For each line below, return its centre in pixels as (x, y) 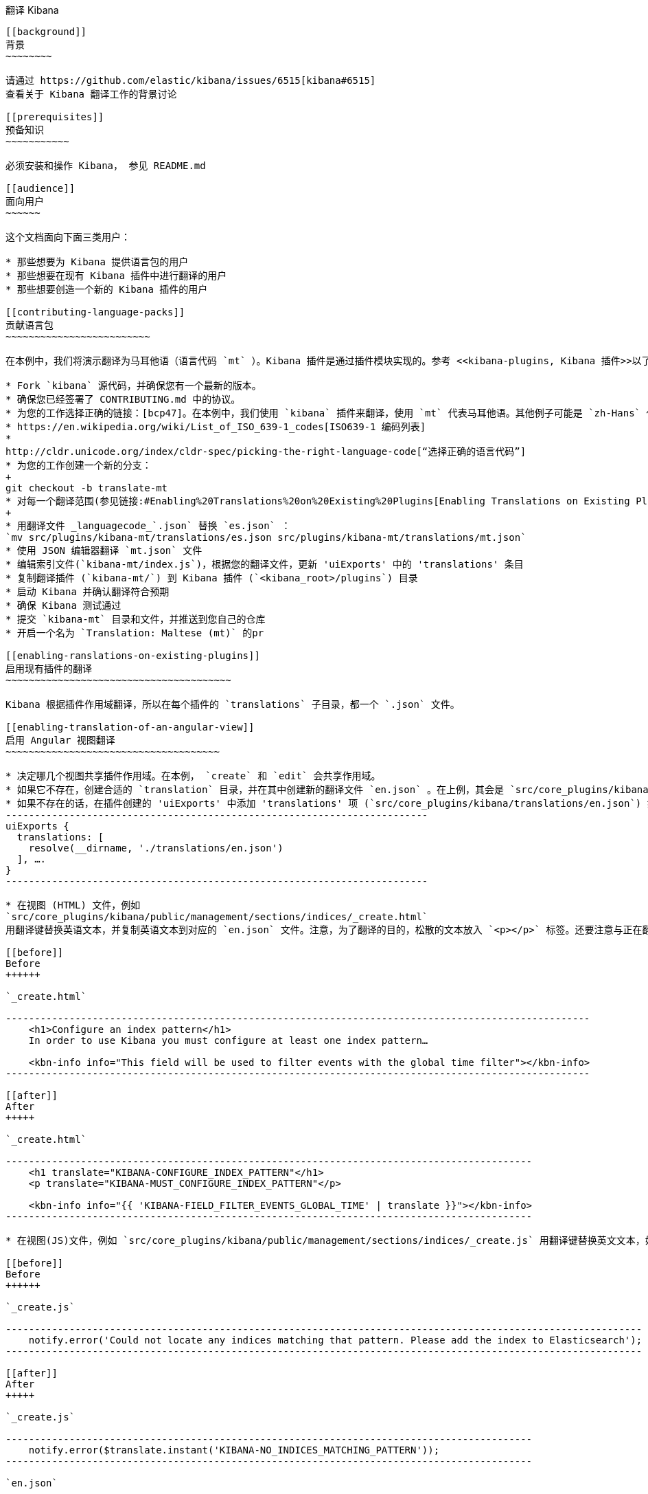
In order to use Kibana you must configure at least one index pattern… (228, 1040)
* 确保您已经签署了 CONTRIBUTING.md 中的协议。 (123, 399)
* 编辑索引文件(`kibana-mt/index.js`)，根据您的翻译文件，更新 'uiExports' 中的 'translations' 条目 (265, 564)
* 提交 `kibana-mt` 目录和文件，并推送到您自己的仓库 (136, 619)
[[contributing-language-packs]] (95, 312)
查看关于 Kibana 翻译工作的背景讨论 (91, 94)
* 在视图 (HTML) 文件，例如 (73, 905)
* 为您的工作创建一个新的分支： (79, 465)
